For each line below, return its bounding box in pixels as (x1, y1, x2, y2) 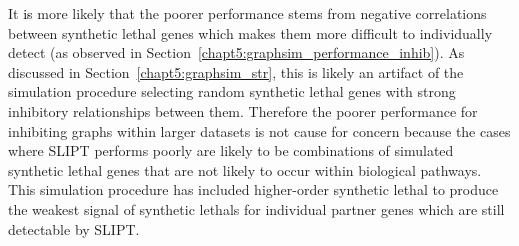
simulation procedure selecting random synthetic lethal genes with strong (8, 81, 456, 102)
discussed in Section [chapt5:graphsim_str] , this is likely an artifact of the (8, 61, 464, 82)
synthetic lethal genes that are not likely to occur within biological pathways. (8, 159, 482, 180)
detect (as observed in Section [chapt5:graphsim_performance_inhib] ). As (8, 42, 465, 63)
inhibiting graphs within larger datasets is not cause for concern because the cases (8, 120, 511, 141)
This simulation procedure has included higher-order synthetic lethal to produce (8, 179, 499, 200)
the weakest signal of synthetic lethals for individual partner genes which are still (8, 198, 505, 219)
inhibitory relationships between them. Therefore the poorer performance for (8, 100, 478, 121)
